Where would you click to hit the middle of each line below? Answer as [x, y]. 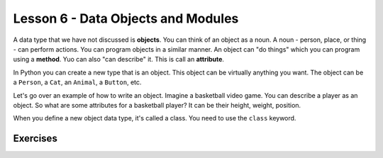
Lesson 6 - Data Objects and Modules [126, 18]
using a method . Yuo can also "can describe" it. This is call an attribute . [119, 60]
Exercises [35, 139]
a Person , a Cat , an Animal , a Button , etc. [77, 82]
